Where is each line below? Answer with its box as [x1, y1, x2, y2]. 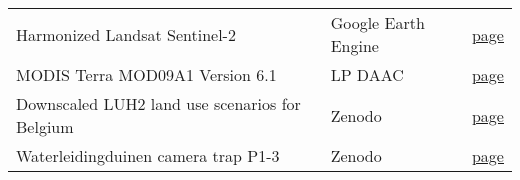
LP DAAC [330, 63, 404, 86]
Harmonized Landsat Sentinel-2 [16, 22, 236, 46]
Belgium [16, 115, 74, 138]
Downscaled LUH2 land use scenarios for [16, 92, 301, 115]
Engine [330, 34, 379, 57]
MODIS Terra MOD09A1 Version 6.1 [16, 63, 277, 86]
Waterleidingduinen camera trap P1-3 [16, 144, 280, 167]
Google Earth [330, 11, 425, 34]
